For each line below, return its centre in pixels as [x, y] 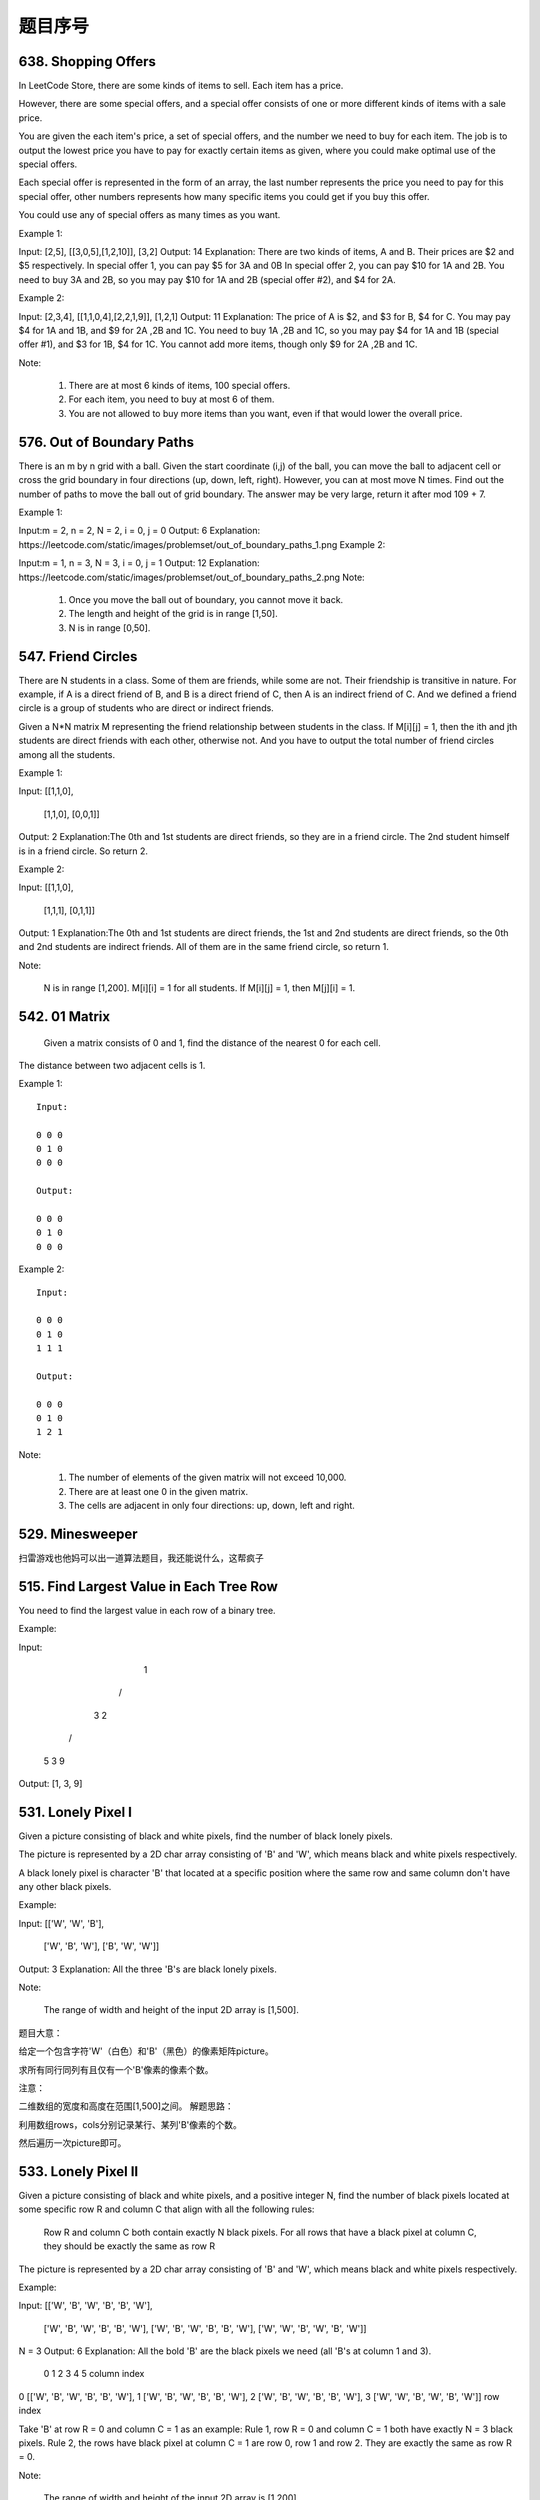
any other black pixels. [65, 1886]
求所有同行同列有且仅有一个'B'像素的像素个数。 [116, 2069]
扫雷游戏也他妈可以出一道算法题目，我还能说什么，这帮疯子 [141, 1557]
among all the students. [66, 754]
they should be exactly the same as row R [129, 2246]
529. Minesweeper [78, 1533]
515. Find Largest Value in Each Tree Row [148, 1586]
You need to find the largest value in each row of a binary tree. [147, 1610]
